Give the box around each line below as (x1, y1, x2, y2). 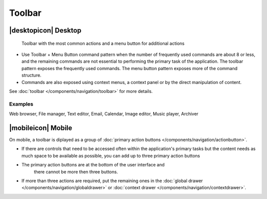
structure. (21, 72, 42, 79)
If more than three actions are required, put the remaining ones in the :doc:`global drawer (21, 178, 203, 184)
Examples (9, 100, 34, 107)
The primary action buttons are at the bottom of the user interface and (21, 162, 165, 168)
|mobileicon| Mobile (9, 123, 73, 132)
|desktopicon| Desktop (9, 26, 82, 35)
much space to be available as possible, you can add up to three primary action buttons (21, 153, 200, 159)
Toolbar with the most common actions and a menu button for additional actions (21, 40, 185, 46)
